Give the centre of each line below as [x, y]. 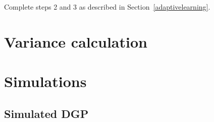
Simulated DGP [46, 113]
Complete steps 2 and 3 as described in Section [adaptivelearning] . [107, 7]
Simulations [45, 81]
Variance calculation [76, 41]
